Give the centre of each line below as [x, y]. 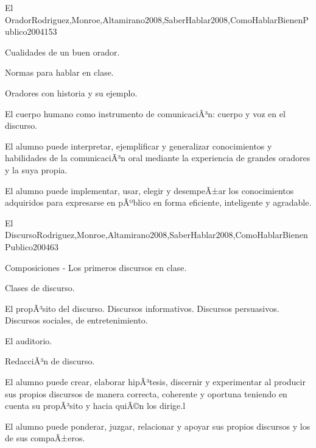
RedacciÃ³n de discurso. [50, 361]
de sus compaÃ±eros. [45, 438]
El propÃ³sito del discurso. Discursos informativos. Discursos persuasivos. [142, 308]
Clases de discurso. [40, 288]
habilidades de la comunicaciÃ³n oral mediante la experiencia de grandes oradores [158, 158]
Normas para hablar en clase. [59, 72]
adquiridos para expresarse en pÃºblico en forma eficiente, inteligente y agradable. [158, 202]
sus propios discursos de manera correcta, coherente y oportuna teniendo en [146, 393]
